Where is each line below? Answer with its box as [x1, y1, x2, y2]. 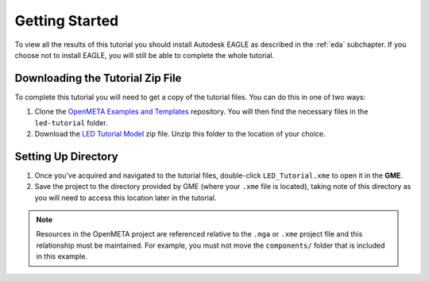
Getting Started [14, 12, 119, 29]
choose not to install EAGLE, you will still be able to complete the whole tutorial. [14, 50, 275, 60]
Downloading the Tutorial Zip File [14, 71, 182, 85]
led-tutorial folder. [34, 117, 108, 127]
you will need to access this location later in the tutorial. [34, 193, 217, 202]
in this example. [36, 252, 87, 261]
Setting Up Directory [14, 149, 118, 163]
